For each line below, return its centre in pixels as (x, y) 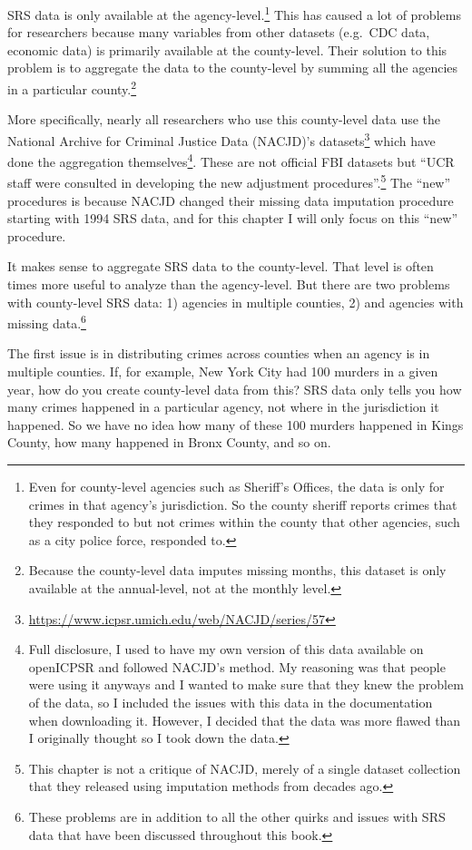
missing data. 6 (47, 322)
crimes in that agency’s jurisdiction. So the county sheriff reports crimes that (243, 504)
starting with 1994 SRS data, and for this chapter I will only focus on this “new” (233, 218)
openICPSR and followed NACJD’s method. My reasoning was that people (237, 666)
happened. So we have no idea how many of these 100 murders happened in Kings (236, 424)
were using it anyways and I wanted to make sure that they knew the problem (246, 684)
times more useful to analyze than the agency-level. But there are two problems (229, 284)
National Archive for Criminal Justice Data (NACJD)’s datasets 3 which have (221, 139)
